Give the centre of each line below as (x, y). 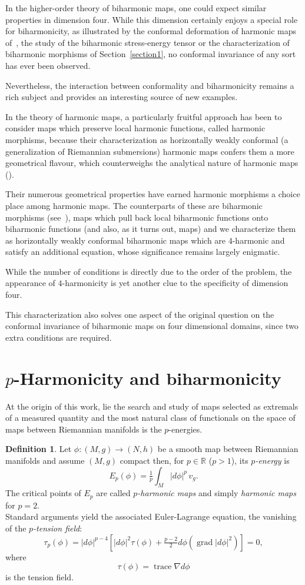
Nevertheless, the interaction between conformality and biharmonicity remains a (150, 85)
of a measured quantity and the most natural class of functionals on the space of (150, 418)
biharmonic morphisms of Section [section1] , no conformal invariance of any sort (151, 54)
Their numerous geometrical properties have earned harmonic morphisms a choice (153, 194)
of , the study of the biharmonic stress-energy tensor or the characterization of (147, 42)
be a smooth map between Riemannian (228, 449)
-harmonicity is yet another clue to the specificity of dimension (175, 283)
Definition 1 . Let (39, 449)
